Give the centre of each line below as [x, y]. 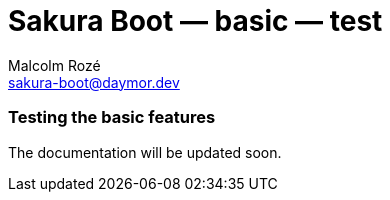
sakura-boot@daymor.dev [94, 82]
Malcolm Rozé [54, 65]
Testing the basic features [112, 117]
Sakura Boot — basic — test [195, 21]
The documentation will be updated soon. [145, 152]
